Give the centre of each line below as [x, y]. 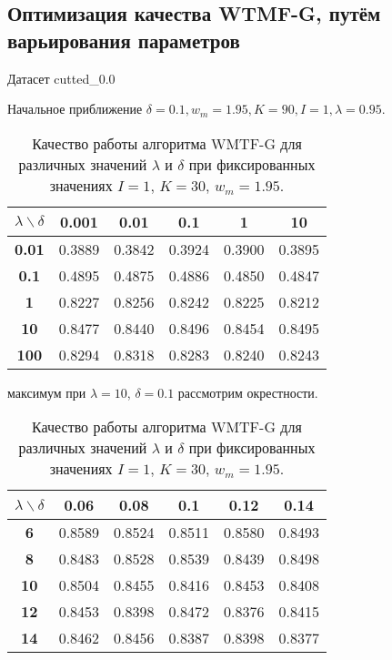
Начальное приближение [75, 109]
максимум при [47, 392]
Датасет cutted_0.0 [61, 78]
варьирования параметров [124, 40]
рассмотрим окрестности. [248, 392]
